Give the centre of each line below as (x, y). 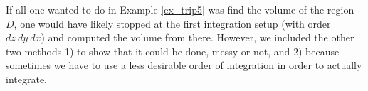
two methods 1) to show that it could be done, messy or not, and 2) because (173, 51)
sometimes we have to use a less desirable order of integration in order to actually (184, 65)
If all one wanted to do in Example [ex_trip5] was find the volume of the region (180, 9)
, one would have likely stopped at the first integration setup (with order (172, 23)
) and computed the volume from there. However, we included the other (198, 37)
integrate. (26, 79)
